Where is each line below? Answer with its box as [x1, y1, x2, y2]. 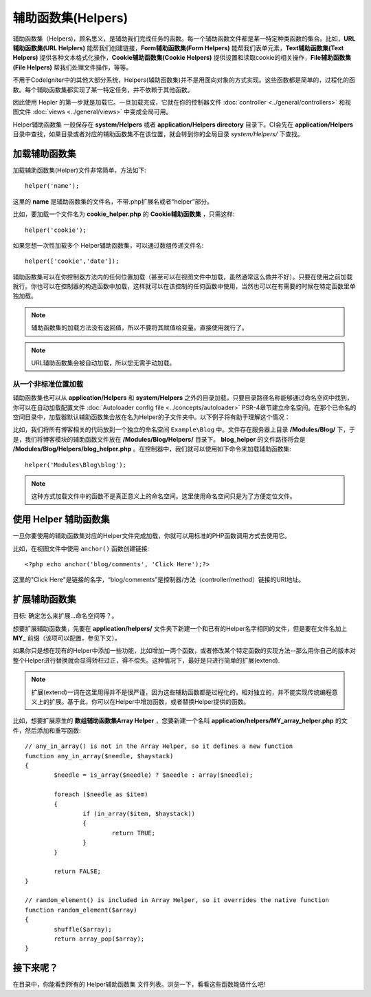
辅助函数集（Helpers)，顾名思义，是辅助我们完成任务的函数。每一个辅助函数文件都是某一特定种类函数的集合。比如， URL [12, 34, 356, 43]
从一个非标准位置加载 [12, 379, 84, 389]
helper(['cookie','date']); [25, 257, 120, 265]
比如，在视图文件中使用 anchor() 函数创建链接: [12, 544, 150, 553]
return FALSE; [54, 868, 102, 875]
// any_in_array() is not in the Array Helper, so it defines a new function [25, 742, 293, 750]
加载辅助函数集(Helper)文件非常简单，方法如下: [12, 166, 147, 174]
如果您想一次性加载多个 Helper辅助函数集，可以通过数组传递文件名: [12, 241, 204, 249]
